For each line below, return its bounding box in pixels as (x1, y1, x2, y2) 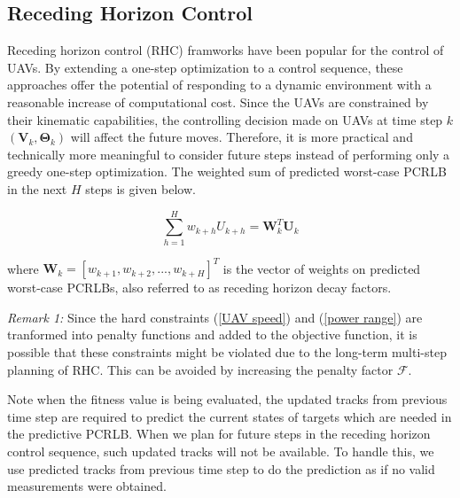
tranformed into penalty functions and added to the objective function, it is (7, 325, 417, 344)
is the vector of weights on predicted (222, 259, 421, 277)
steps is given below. (85, 179, 196, 198)
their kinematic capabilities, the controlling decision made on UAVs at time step (7, 110, 443, 128)
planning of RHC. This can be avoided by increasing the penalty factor (7, 360, 394, 378)
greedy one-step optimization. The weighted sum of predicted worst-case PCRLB (7, 162, 447, 181)
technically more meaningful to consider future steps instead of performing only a (7, 144, 450, 163)
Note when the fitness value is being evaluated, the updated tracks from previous (7, 390, 448, 409)
